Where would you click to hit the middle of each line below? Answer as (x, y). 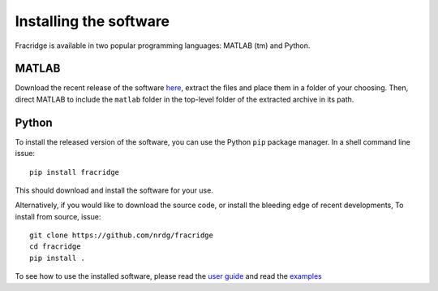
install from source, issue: (58, 216)
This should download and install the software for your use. (114, 190)
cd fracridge (55, 247)
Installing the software (92, 21)
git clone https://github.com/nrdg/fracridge (122, 235)
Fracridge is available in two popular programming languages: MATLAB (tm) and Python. (163, 46)
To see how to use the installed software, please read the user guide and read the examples (168, 276)
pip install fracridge (75, 172)
